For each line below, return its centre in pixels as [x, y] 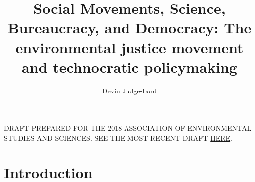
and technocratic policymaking [129, 66]
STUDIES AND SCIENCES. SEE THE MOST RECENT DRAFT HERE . [118, 137]
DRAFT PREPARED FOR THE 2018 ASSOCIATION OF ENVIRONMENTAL [128, 128]
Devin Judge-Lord [129, 90]
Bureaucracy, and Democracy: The [129, 28]
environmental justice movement [129, 47]
